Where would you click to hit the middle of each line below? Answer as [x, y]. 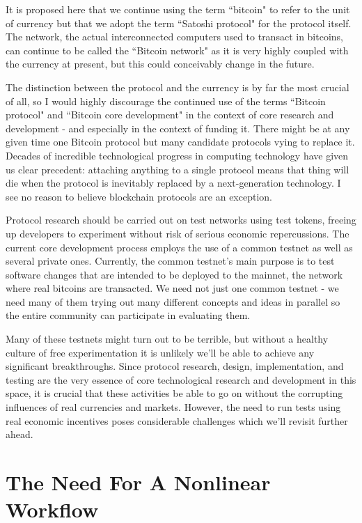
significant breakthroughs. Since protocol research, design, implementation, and [175, 366]
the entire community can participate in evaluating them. [128, 315]
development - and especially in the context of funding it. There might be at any [178, 128]
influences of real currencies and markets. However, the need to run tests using [173, 407]
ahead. [19, 434]
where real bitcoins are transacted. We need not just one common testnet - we [172, 288]
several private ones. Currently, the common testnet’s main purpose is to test [170, 261]
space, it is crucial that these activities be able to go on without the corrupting [174, 393]
